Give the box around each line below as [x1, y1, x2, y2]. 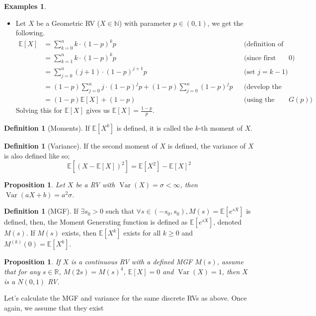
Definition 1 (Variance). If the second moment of [4, 140, 158, 151]
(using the [243, 96, 275, 104]
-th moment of [199, 122, 242, 133]
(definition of [243, 41, 284, 48]
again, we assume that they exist [4, 302, 104, 313]
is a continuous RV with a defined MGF [71, 256, 193, 267]
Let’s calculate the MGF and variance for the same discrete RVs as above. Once [4, 293, 247, 303]
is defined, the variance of [167, 140, 246, 151]
